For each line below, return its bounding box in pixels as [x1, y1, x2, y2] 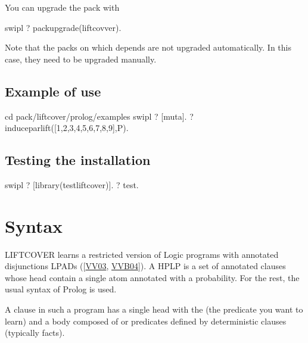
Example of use [5, 82, 101, 100]
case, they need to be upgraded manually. [5, 52, 157, 65]
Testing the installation [5, 151, 151, 169]
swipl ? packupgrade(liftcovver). [5, 21, 122, 33]
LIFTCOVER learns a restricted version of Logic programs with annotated [5, 248, 279, 260]
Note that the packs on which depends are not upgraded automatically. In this [5, 41, 291, 54]
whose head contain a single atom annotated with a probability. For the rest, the [5, 271, 300, 283]
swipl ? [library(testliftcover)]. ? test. [5, 178, 139, 191]
